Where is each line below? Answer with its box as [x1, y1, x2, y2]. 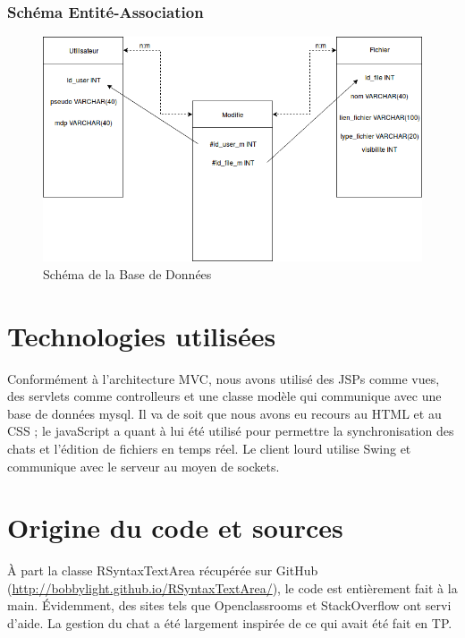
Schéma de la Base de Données [43, 264, 212, 283]
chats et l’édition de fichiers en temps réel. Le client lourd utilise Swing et [7, 438, 411, 457]
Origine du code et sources [7, 509, 343, 546]
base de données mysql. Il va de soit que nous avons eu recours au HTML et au [7, 404, 442, 422]
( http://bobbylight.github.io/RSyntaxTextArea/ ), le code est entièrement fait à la [7, 578, 458, 597]
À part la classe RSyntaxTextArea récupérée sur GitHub [7, 561, 318, 580]
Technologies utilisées [7, 317, 276, 353]
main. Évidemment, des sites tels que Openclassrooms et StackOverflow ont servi [7, 596, 452, 615]
